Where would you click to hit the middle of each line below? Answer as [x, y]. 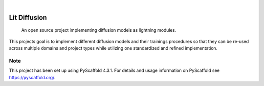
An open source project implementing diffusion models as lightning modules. [99, 30]
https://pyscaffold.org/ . [32, 77]
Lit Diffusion [28, 17]
